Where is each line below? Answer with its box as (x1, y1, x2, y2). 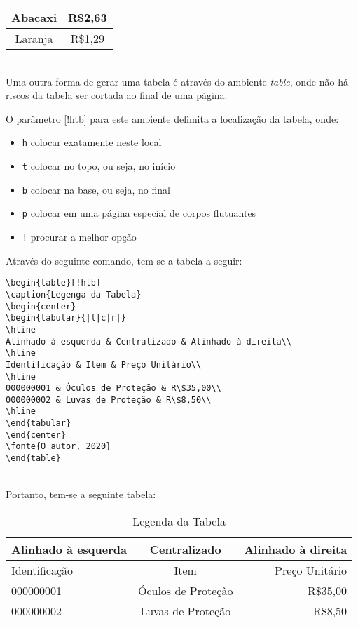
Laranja (15, 30, 53, 46)
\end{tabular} (6, 418, 71, 429)
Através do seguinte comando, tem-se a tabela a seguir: (6, 253, 242, 267)
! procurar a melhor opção (22, 229, 137, 243)
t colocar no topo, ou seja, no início (22, 159, 176, 173)
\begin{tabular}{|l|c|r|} (6, 313, 126, 323)
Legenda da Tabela (132, 512, 226, 529)
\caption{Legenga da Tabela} (6, 289, 142, 300)
